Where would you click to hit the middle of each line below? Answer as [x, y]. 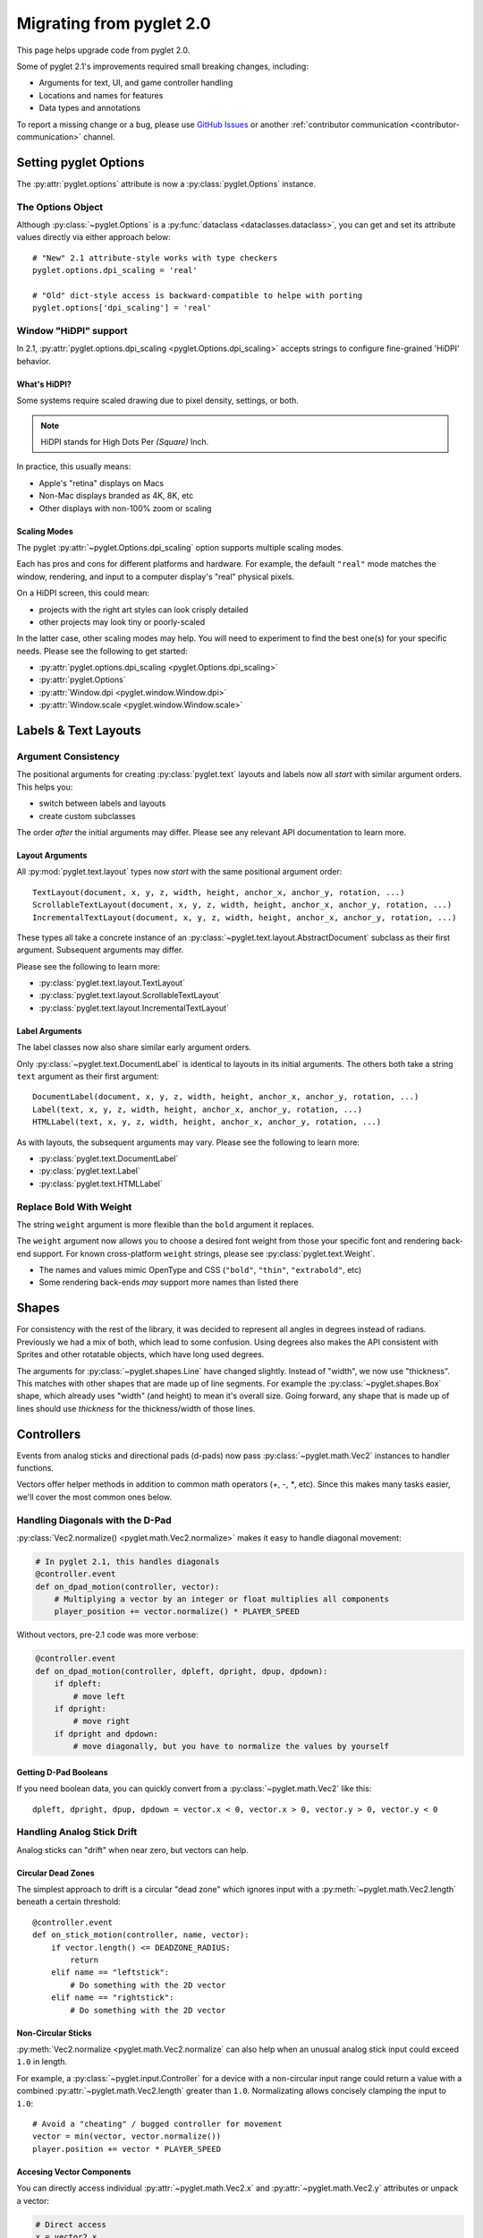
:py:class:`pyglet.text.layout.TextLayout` [112, 983]
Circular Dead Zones [56, 1873]
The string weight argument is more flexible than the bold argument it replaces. [165, 1224]
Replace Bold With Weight [74, 1207]
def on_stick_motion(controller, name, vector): [141, 1935]
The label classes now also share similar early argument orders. [134, 1047]
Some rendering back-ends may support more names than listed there [169, 1282]
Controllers [49, 1434]
